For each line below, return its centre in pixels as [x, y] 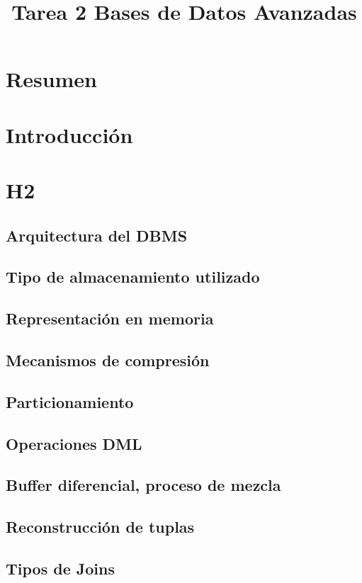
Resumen [51, 79]
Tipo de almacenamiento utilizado [133, 277]
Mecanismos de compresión [108, 360]
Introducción [69, 134]
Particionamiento [70, 401]
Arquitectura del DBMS [97, 235]
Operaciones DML [74, 443]
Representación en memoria [110, 318]
